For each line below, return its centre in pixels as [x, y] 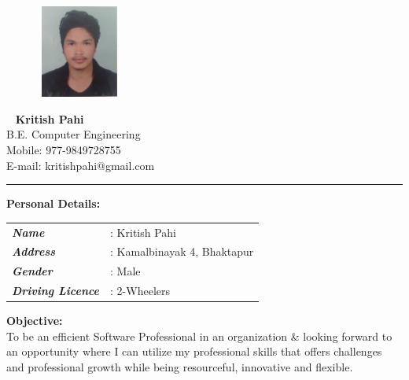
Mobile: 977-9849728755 [64, 149]
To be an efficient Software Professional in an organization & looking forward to [199, 336]
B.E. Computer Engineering [74, 134]
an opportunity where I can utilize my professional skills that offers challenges [194, 351]
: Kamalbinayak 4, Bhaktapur [182, 251]
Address [34, 251]
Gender [32, 271]
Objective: [35, 321]
